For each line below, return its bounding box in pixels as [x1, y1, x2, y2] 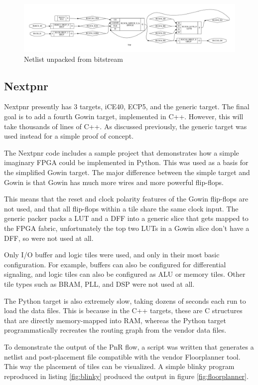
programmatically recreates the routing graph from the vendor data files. [4, 325, 227, 335]
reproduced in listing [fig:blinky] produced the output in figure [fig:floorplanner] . [4, 371, 249, 381]
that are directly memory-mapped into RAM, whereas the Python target [4, 315, 226, 325]
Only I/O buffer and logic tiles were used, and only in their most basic [4, 249, 220, 260]
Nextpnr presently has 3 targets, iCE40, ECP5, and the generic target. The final [4, 101, 250, 112]
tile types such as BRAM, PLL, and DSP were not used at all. [4, 278, 195, 289]
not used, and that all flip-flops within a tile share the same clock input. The [4, 203, 239, 213]
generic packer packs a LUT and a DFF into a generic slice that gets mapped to [4, 213, 249, 223]
